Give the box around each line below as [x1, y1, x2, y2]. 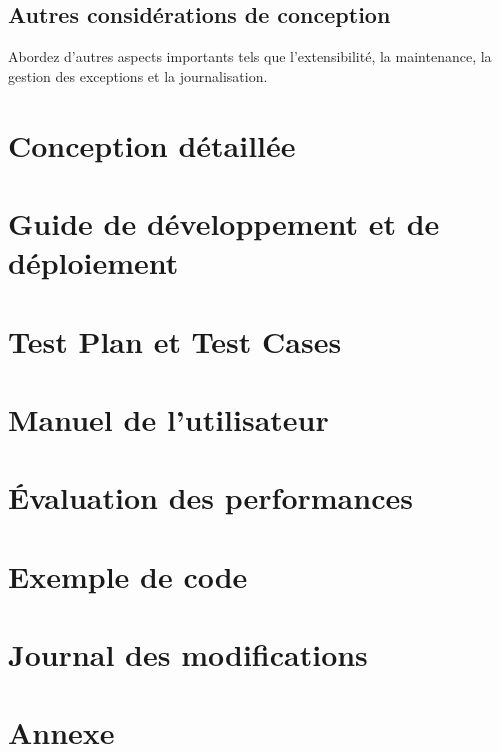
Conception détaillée [8, 124, 296, 165]
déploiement [8, 242, 179, 283]
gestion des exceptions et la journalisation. [8, 65, 268, 86]
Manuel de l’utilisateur [8, 398, 329, 439]
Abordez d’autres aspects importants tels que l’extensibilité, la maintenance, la [8, 46, 492, 67]
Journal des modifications [8, 634, 368, 675]
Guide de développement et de [8, 202, 440, 243]
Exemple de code [8, 555, 248, 596]
